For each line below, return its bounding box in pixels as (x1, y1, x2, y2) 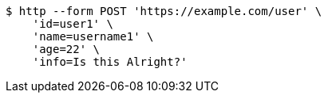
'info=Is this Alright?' (32, 55, 188, 68)
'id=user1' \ (32, 17, 113, 30)
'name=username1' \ (32, 30, 154, 43)
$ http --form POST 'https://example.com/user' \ (6, 5, 322, 17)
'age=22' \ (32, 43, 101, 55)
